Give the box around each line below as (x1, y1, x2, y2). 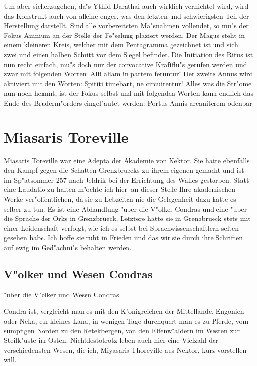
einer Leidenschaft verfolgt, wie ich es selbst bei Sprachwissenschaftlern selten (4, 222, 239, 233)
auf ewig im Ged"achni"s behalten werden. (4, 242, 132, 252)
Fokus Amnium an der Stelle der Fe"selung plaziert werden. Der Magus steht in (4, 30, 245, 40)
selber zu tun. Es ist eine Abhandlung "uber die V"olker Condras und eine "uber (4, 203, 247, 214)
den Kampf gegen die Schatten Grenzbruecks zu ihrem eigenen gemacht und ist (4, 165, 244, 175)
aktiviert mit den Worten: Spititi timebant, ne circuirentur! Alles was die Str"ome (4, 78, 252, 88)
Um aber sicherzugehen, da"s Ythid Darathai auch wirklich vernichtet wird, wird (4, 1, 249, 11)
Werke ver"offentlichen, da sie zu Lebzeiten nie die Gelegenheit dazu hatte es (4, 194, 236, 204)
